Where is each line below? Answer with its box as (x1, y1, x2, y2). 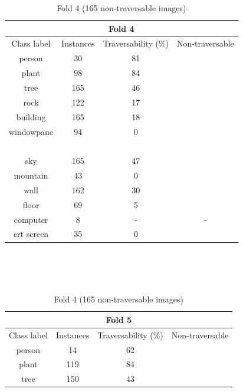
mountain (14, 169, 48, 182)
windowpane (9, 125, 54, 137)
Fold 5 (106, 313, 132, 325)
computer (14, 213, 48, 225)
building (16, 110, 46, 123)
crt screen (13, 228, 49, 240)
